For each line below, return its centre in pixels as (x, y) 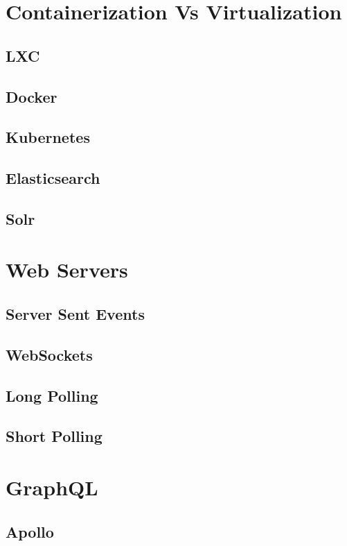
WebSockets (49, 354)
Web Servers (67, 270)
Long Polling (52, 395)
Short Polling (54, 436)
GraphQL (52, 487)
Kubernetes (48, 137)
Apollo (30, 531)
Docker (32, 96)
